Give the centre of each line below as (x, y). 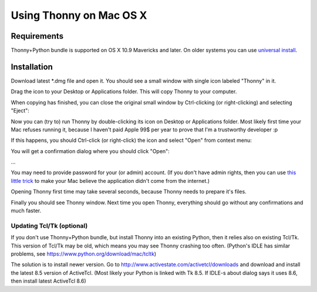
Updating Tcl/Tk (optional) (49, 226)
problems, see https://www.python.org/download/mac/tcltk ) (84, 254)
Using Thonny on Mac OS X (79, 15)
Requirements (37, 36)
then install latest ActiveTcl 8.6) (48, 281)
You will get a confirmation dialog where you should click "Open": (90, 151)
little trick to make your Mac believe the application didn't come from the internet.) (110, 181)
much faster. (26, 210)
